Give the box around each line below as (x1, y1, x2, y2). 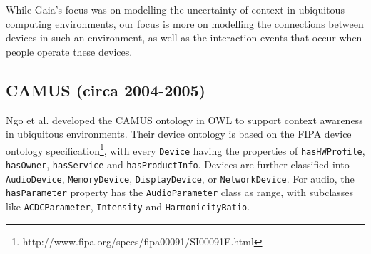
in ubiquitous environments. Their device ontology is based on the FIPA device (6, 126, 352, 141)
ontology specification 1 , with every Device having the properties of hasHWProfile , (6, 141, 365, 158)
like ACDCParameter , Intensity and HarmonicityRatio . (6, 199, 250, 214)
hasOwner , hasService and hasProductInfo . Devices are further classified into (6, 157, 350, 172)
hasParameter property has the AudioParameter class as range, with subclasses (6, 185, 354, 200)
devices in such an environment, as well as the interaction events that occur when (6, 30, 362, 45)
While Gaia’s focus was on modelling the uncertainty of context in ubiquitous (6, 2, 345, 16)
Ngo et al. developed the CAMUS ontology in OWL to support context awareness (6, 112, 363, 127)
